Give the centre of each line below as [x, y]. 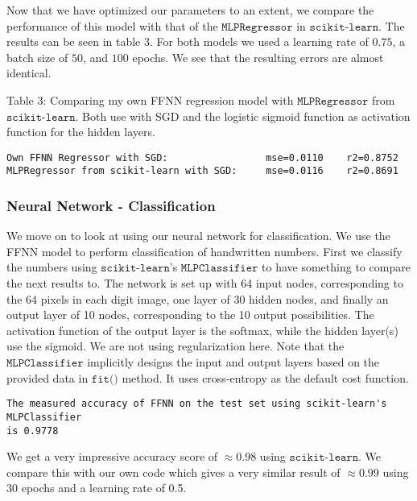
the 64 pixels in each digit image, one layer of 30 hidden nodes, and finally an [198, 298]
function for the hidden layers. [81, 132]
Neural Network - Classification [111, 205]
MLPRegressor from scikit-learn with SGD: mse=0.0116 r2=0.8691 [202, 171]
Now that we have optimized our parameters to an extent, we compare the [190, 10]
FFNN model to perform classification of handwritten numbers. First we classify [204, 251]
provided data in [47, 377]
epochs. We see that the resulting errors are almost [258, 57]
